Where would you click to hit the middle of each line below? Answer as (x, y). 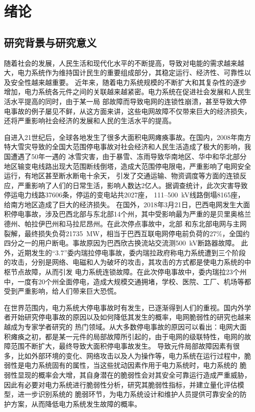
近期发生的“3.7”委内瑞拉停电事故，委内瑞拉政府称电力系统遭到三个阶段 (132, 252)
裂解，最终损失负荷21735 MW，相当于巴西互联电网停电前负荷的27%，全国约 (127, 233)
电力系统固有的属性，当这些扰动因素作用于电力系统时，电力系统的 (131, 365)
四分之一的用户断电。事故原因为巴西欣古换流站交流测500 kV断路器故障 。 (121, 243)
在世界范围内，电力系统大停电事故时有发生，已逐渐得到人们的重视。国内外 (124, 307)
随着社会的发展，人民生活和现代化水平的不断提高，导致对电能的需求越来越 (124, 63)
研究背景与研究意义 (50, 42)
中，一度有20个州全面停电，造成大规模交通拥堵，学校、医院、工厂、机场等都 (127, 281)
